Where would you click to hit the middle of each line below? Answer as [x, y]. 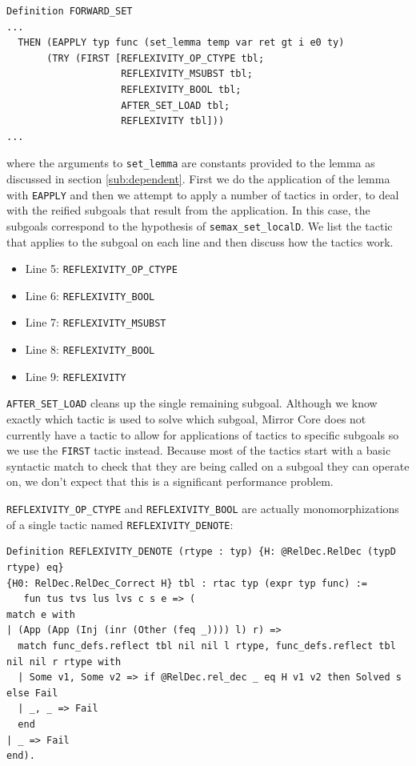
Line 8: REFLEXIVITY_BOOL [90, 349]
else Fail [32, 693]
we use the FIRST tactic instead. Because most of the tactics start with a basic [199, 450]
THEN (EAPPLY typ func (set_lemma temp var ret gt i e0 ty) [181, 43]
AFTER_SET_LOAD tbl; [176, 105]
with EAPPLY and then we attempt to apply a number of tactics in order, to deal [203, 194]
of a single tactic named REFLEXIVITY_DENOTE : [120, 524]
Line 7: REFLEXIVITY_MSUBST [96, 322]
